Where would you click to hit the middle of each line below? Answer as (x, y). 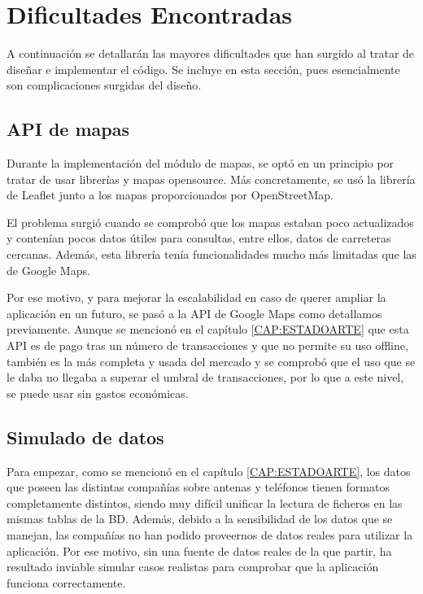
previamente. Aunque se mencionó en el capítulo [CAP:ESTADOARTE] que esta (208, 329)
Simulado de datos (85, 437)
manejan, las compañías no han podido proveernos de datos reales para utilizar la (210, 535)
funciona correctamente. (66, 582)
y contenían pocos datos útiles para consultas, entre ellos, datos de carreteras (199, 238)
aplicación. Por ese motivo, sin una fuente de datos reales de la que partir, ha (199, 550)
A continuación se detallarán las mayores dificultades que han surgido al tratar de (211, 53)
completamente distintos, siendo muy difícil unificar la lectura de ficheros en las (205, 502)
